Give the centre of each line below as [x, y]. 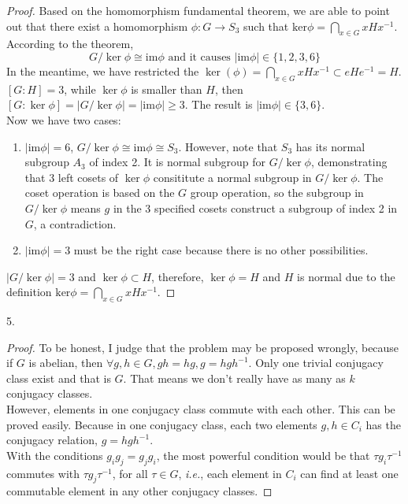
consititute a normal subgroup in [232, 177]
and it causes [199, 57]
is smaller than [167, 89]
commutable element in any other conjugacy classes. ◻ [139, 491]
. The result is [219, 104]
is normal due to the [346, 276]
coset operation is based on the [100, 193]
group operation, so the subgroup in [277, 193]
